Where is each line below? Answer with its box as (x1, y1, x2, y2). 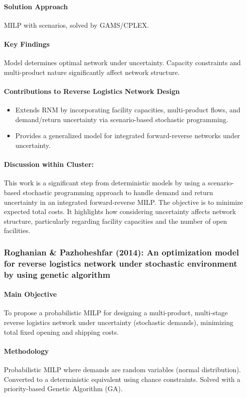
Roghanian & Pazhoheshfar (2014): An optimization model (4, 246, 239, 258)
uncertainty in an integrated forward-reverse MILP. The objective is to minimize (4, 197, 243, 207)
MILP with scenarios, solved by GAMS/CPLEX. (4, 19, 149, 30)
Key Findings (4, 38, 50, 49)
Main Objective (4, 289, 57, 299)
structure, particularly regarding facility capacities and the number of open (4, 216, 227, 226)
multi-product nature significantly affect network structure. (4, 67, 180, 77)
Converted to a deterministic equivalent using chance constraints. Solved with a (4, 374, 241, 384)
